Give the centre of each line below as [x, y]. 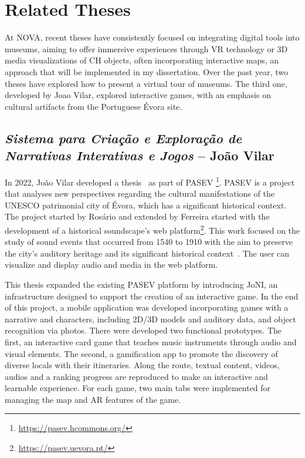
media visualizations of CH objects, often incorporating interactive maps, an [142, 60]
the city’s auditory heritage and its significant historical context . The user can [147, 253]
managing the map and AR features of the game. [93, 399]
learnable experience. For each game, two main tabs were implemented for [138, 388]
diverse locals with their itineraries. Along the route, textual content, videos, [142, 365]
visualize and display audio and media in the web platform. [111, 265]
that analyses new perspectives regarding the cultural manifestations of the [140, 193]
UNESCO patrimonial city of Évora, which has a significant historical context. [146, 205]
